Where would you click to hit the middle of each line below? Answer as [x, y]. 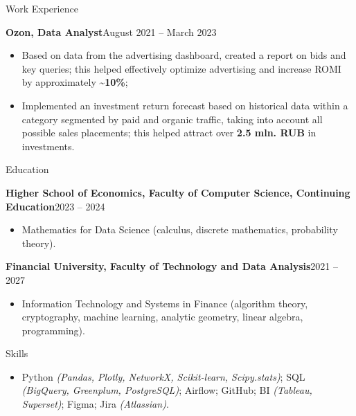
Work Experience [42, 8]
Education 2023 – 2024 [55, 206]
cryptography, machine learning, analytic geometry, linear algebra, [162, 317]
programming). [53, 330]
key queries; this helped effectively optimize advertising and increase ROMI [181, 68]
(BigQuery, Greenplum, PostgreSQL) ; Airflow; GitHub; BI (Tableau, [167, 390]
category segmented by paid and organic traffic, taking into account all [172, 119]
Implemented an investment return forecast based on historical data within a [185, 105]
